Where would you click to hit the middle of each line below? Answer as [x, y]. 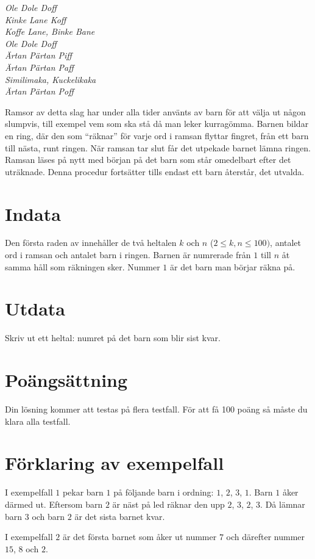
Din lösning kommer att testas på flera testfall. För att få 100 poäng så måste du [156, 409]
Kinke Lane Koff [36, 19]
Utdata [35, 308]
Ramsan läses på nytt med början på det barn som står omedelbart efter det [148, 160]
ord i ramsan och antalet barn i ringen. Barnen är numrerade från [128, 255]
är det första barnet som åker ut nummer [140, 537]
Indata [33, 213]
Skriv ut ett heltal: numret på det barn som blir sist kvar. [113, 338]
